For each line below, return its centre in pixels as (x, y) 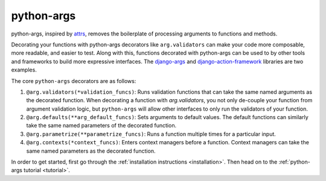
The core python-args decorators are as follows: (74, 81)
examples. (24, 70)
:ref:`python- (294, 162)
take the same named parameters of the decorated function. (101, 126)
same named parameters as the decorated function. (91, 151)
